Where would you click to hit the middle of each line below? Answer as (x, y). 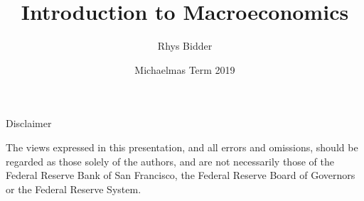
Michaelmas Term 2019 (185, 69)
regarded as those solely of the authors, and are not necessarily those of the (170, 161)
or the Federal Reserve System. (74, 189)
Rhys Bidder (185, 46)
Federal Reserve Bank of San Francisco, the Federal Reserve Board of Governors (181, 175)
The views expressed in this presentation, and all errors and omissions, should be (182, 147)
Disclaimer (29, 123)
